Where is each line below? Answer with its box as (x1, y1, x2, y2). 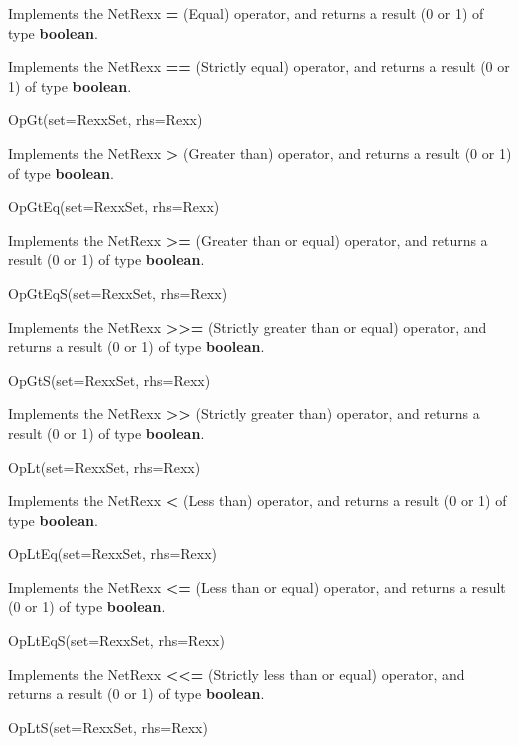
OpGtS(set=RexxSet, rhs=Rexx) (8, 369, 211, 390)
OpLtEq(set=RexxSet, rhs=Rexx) (8, 543, 218, 564)
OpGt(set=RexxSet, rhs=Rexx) (8, 109, 203, 130)
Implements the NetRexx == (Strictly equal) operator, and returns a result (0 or (8, 56, 510, 77)
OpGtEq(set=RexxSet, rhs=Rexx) (8, 196, 220, 217)
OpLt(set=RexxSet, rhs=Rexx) (8, 456, 201, 477)
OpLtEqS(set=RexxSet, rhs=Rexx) (8, 630, 225, 651)
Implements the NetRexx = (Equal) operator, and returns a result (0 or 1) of (8, 3, 484, 23)
